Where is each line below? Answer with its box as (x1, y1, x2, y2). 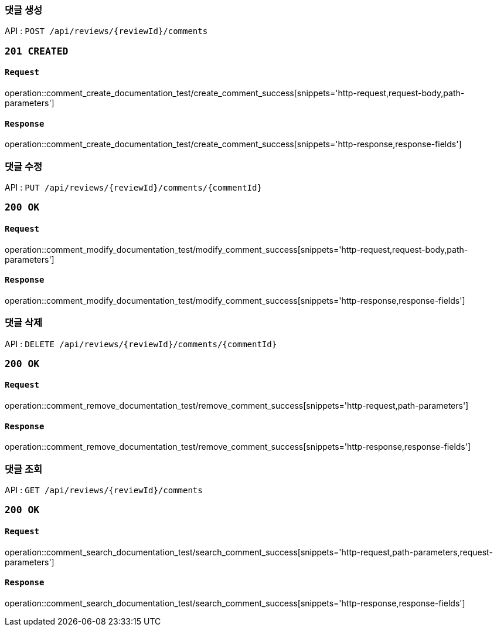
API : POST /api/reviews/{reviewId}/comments (5, 26, 208, 36)
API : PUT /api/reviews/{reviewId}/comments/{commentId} (5, 182, 262, 192)
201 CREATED (5, 45, 69, 57)
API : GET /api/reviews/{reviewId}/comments (5, 485, 203, 496)
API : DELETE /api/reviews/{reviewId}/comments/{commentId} (5, 338, 277, 349)
